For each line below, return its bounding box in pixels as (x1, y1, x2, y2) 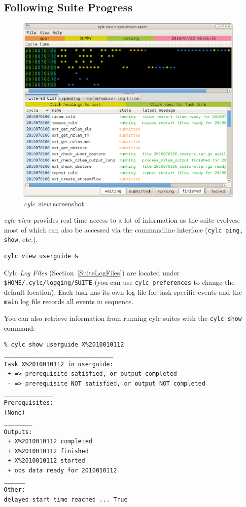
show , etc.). (4, 234, 38, 244)
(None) (4, 409, 25, 416)
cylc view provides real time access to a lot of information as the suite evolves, (4, 215, 240, 225)
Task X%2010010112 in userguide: (4, 360, 113, 368)
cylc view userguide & (4, 253, 78, 260)
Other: (4, 486, 25, 494)
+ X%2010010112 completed (7, 438, 92, 445)
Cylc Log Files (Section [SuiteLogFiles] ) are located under (4, 267, 180, 277)
